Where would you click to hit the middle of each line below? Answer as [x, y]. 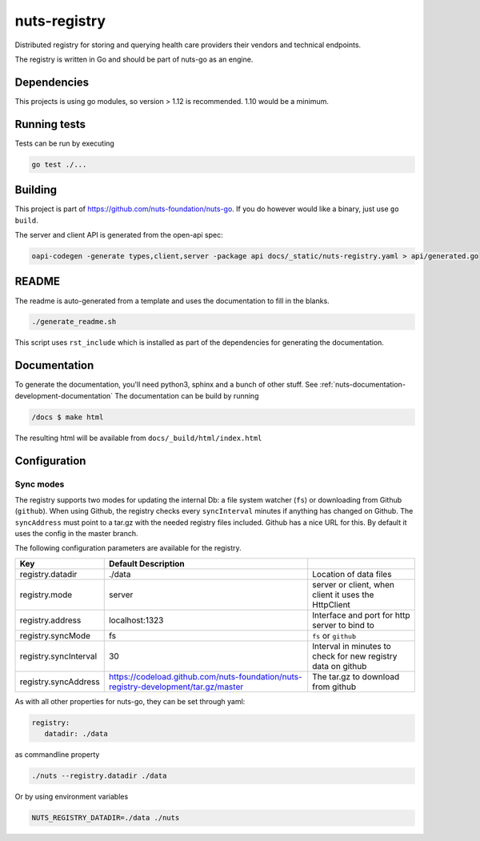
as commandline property [57, 755]
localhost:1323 [136, 620]
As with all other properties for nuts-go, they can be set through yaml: [130, 701]
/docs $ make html [68, 417]
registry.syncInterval [58, 656]
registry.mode [46, 595]
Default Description [146, 563]
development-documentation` [64, 395]
